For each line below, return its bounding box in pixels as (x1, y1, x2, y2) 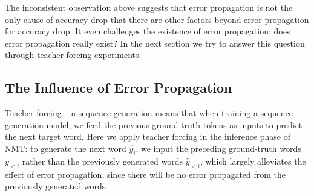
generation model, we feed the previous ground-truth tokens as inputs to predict (5, 118, 303, 131)
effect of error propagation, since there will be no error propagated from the (5, 168, 286, 180)
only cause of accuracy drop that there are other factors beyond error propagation (5, 13, 309, 25)
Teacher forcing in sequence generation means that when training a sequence (5, 106, 293, 119)
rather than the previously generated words (22, 154, 183, 167)
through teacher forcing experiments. (5, 48, 142, 61)
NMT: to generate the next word (5, 142, 126, 154)
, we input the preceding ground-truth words (136, 142, 301, 154)
